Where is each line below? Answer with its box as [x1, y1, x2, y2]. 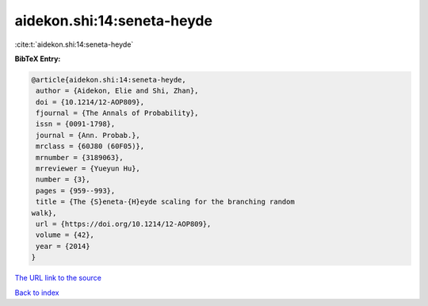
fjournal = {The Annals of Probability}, [36, 109, 199, 118]
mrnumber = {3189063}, [36, 153, 124, 162]
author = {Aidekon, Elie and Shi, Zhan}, [36, 86, 199, 95]
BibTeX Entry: [14, 54, 61, 63]
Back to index [14, 288, 59, 297]
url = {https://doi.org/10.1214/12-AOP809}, [36, 220, 212, 228]
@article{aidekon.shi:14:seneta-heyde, [31, 75, 186, 84]
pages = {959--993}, [36, 186, 116, 195]
